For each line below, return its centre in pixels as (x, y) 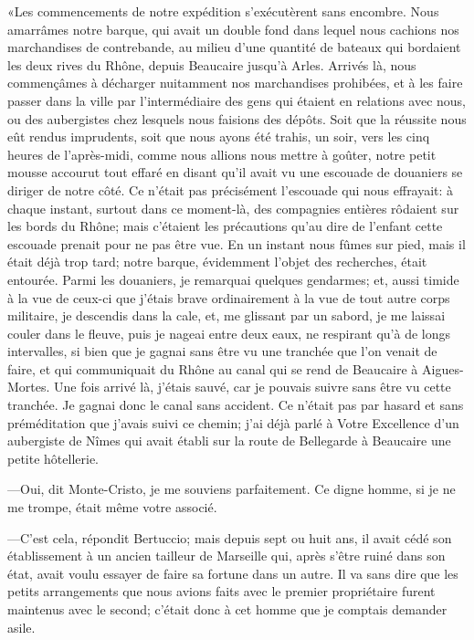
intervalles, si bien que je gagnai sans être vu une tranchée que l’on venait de (222, 351)
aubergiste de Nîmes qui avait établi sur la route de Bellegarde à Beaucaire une (229, 441)
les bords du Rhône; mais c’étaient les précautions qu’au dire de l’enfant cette (225, 226)
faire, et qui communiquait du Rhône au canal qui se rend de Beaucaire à (213, 368)
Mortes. (29, 387)
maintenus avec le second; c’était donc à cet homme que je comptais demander (227, 609)
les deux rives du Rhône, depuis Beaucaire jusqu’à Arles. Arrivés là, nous (212, 64)
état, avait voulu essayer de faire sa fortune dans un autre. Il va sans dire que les (233, 573)
